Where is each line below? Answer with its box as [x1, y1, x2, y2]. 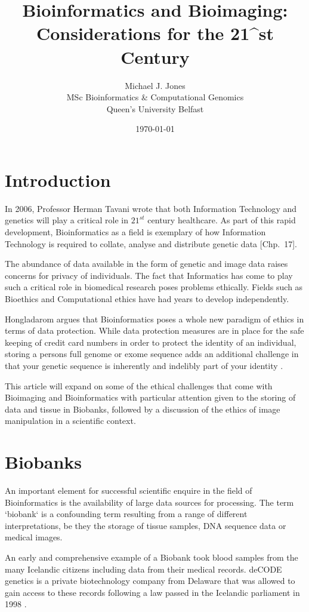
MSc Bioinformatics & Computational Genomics [66, 91, 244, 103]
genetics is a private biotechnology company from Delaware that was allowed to [5, 574, 295, 587]
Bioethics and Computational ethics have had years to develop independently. [5, 292, 289, 305]
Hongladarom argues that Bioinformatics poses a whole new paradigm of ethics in [5, 312, 304, 325]
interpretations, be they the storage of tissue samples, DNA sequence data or [5, 519, 286, 531]
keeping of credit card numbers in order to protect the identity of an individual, [5, 336, 296, 348]
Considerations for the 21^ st [36, 21, 274, 45]
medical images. [5, 531, 63, 543]
